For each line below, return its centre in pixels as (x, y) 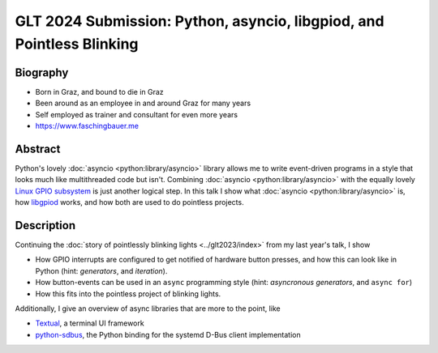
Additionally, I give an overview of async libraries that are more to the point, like (148, 308)
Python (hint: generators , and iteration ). (101, 270)
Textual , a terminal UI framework (90, 323)
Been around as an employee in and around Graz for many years (143, 103)
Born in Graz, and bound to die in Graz (99, 91)
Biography (42, 72)
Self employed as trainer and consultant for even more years (137, 114)
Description (45, 225)
